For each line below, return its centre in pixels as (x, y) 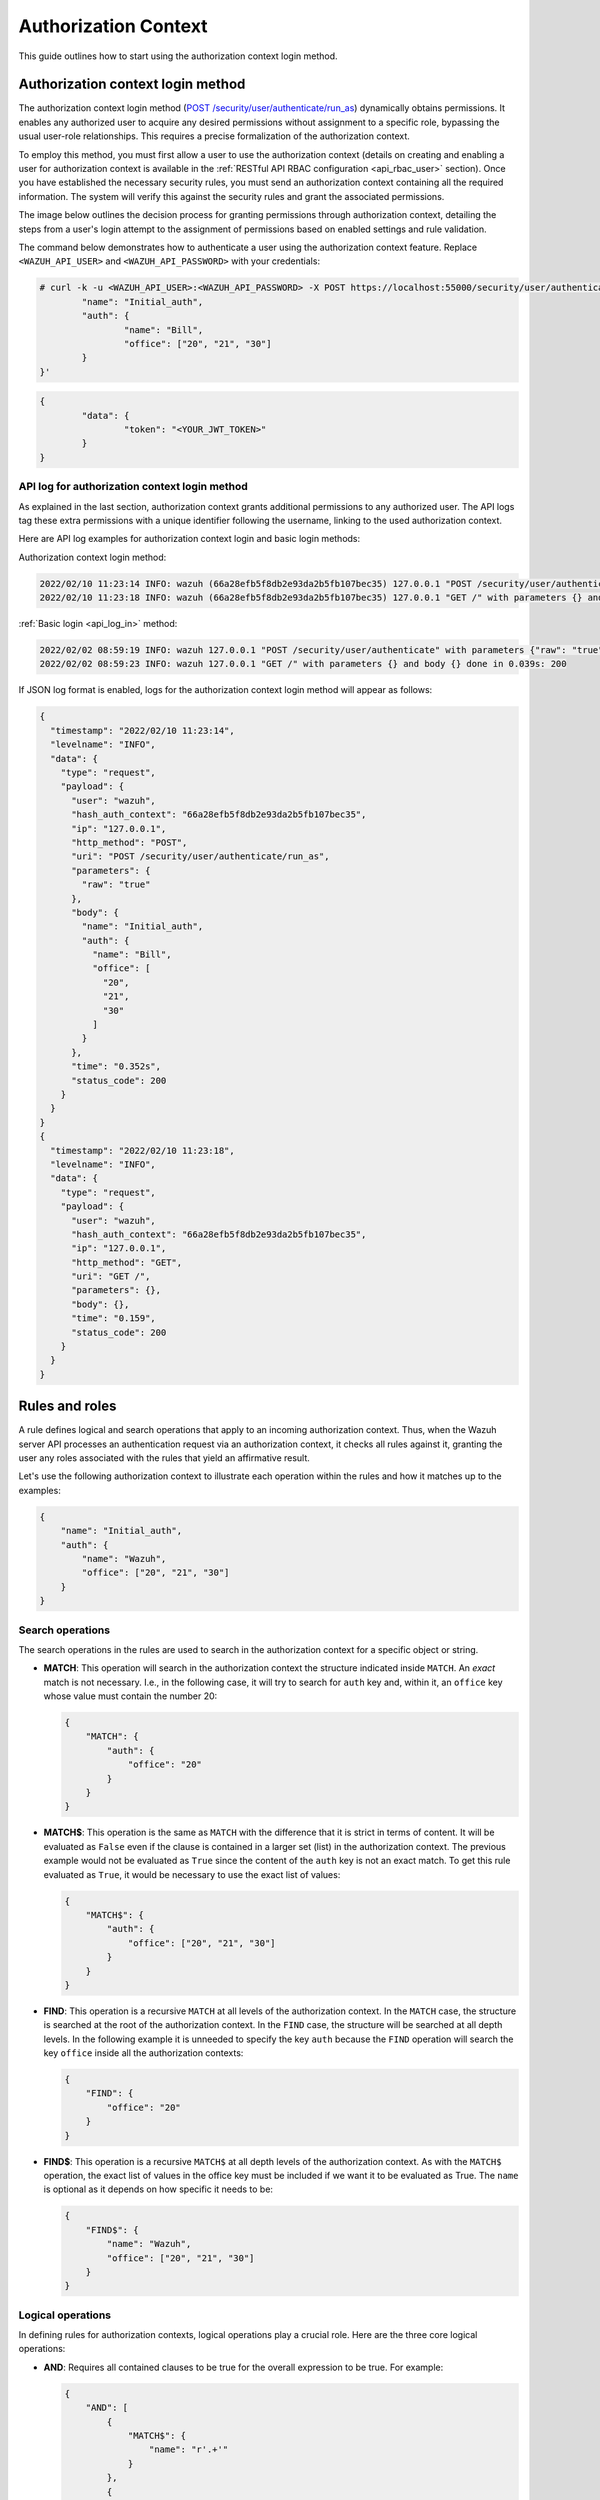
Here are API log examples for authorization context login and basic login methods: (189, 539)
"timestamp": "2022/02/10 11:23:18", (142, 1150)
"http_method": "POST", (129, 842)
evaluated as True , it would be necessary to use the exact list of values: (192, 1874)
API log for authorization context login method (133, 487)
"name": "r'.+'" (188, 2449)
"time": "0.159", (114, 1318)
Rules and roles (67, 1406)
